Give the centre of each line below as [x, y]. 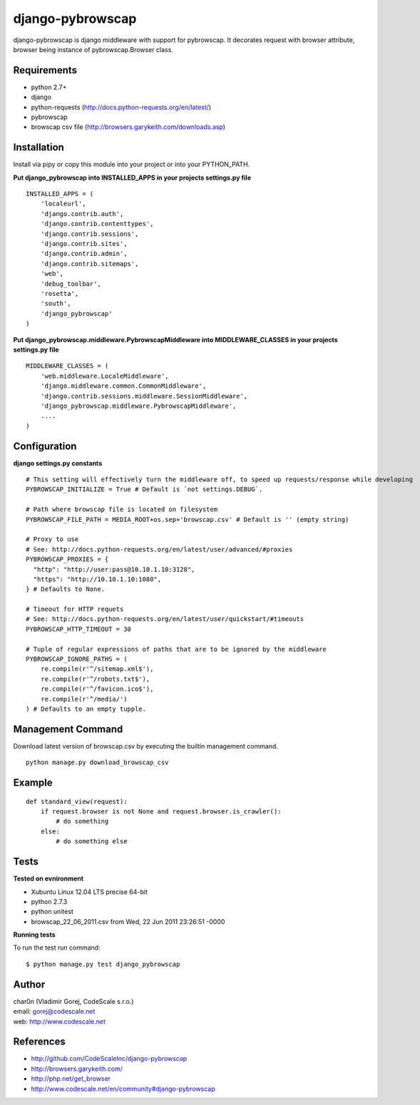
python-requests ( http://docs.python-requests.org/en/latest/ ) [121, 107]
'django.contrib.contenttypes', [97, 224]
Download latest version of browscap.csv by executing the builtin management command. [145, 746]
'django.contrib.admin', [84, 254]
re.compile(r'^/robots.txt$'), [95, 679]
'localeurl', [63, 204]
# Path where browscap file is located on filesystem [122, 509]
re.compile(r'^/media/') [84, 699]
